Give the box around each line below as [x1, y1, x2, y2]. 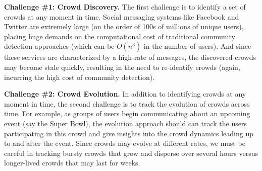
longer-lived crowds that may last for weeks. [4, 157, 140, 168]
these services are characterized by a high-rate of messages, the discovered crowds [4, 52, 256, 62]
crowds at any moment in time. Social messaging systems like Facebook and [4, 11, 239, 22]
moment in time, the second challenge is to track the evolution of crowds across [4, 98, 250, 109]
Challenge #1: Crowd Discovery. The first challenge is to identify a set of [4, 2, 246, 12]
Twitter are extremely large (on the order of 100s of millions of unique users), [4, 21, 244, 32]
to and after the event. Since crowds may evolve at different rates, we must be [4, 138, 245, 148]
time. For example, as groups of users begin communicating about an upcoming [4, 108, 250, 119]
